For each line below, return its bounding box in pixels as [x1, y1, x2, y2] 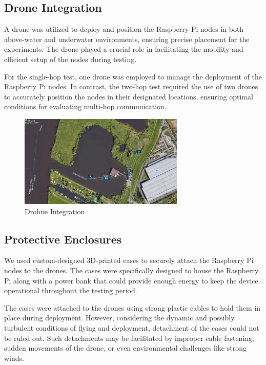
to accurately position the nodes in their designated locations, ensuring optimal [4, 91, 253, 102]
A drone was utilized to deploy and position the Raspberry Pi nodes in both [4, 24, 244, 34]
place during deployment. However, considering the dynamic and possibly [4, 312, 235, 323]
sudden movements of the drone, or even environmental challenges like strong [4, 342, 247, 353]
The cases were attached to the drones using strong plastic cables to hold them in [4, 302, 260, 313]
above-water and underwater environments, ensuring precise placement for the [4, 33, 250, 44]
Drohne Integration [25, 206, 85, 216]
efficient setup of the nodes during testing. [4, 53, 137, 64]
